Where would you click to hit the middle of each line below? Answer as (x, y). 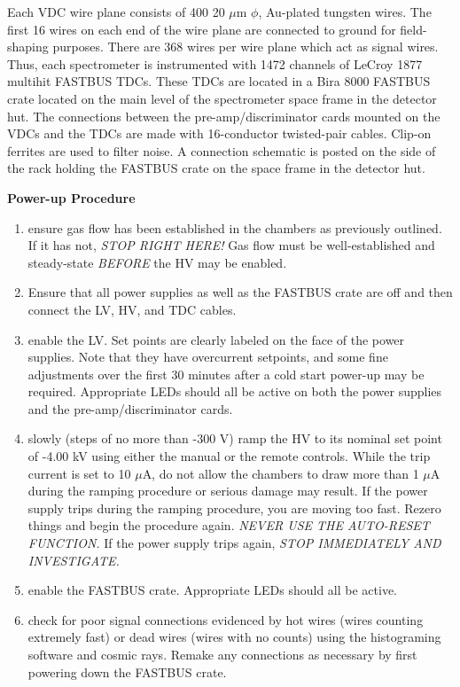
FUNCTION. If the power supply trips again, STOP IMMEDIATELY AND (234, 543)
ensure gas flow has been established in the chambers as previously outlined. (235, 227)
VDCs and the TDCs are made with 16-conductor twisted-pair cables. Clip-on (219, 133)
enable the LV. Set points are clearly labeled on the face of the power (216, 339)
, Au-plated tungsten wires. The (345, 12)
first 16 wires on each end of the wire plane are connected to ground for (202, 29)
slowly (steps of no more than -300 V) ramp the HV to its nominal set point (235, 438)
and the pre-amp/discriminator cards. (130, 408)
